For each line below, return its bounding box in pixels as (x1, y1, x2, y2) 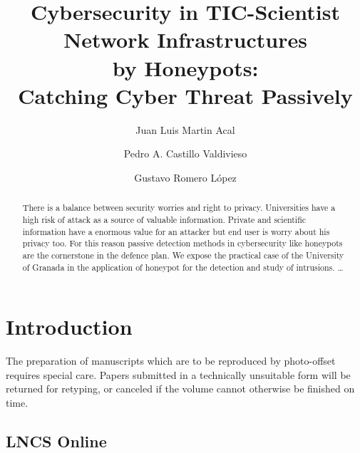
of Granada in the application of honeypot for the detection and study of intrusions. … (22, 261, 344, 273)
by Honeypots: (112, 53, 259, 82)
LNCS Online (6, 429, 107, 452)
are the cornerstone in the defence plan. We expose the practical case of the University (22, 249, 344, 261)
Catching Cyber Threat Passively (18, 80, 353, 110)
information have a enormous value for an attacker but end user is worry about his (22, 225, 330, 237)
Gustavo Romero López (134, 170, 237, 184)
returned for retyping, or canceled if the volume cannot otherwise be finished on (6, 381, 355, 396)
